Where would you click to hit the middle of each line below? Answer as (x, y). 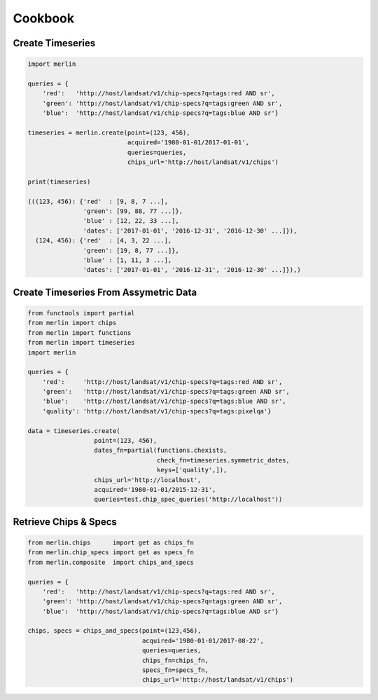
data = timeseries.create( (74, 431)
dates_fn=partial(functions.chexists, (161, 451)
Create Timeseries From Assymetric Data (105, 292)
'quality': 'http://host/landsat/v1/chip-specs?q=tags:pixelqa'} (157, 411)
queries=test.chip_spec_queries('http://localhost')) (188, 500)
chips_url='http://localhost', (148, 480)
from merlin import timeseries (82, 343)
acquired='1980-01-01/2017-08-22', (203, 640)
